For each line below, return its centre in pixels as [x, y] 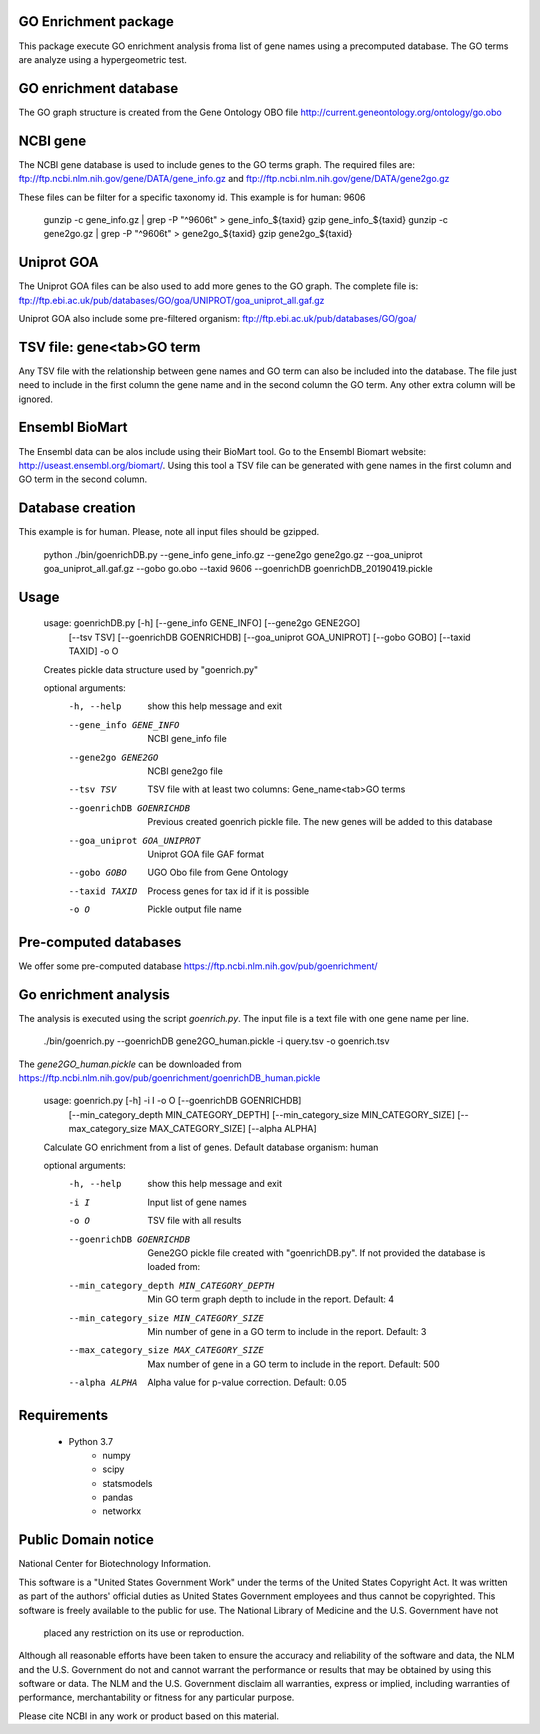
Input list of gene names [197, 1202]
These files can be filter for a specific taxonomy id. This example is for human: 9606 [192, 197]
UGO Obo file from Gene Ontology [218, 872]
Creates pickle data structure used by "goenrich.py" [151, 669]
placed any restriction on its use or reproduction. [144, 1632]
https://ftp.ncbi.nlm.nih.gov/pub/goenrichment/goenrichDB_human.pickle [169, 1078]
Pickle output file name [194, 909]
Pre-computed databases [100, 941]
